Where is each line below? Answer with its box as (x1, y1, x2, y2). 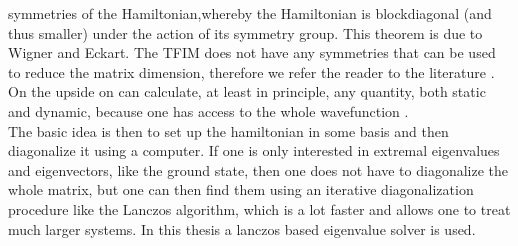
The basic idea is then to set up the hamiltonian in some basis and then (8, 120, 449, 141)
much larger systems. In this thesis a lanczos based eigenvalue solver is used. (8, 218, 476, 239)
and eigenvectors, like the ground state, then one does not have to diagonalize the (8, 159, 509, 180)
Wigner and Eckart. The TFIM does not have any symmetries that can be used (8, 42, 496, 63)
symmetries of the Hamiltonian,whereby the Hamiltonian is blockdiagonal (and (8, 3, 492, 23)
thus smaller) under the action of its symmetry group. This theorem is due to (8, 22, 483, 43)
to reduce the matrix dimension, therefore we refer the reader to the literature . (8, 61, 495, 82)
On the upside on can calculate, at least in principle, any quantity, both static (8, 81, 486, 102)
